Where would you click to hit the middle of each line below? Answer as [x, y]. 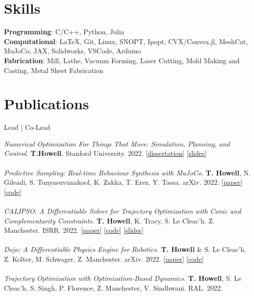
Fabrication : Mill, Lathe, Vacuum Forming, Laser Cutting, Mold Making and [122, 60]
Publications [46, 104]
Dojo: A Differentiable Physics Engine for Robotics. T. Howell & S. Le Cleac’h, [125, 249]
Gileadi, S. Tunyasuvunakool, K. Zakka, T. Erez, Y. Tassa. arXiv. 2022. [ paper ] [123, 182]
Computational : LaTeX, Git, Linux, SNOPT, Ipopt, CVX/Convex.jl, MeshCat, [126, 41]
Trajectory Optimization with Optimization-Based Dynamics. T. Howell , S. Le [123, 278]
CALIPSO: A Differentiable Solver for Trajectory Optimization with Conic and [123, 210]
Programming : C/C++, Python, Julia [64, 32]
